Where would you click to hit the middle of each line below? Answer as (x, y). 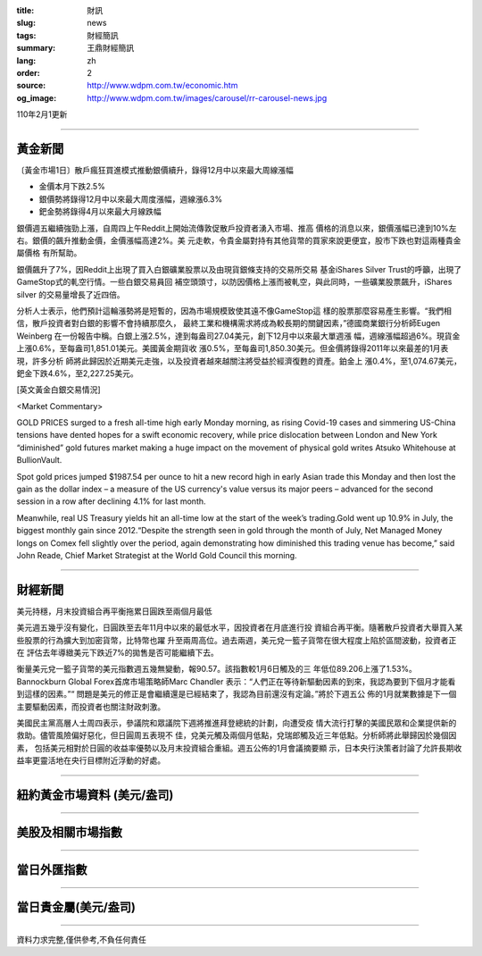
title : (25, 10)
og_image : (37, 97)
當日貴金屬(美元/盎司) (76, 907)
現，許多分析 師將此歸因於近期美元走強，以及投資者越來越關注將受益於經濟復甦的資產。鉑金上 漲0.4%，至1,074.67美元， (239, 361)
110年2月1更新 (42, 114)
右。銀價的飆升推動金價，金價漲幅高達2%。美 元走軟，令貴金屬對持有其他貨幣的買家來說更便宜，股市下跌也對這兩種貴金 (239, 240)
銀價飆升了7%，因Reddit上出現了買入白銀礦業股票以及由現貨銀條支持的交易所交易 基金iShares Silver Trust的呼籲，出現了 (239, 269)
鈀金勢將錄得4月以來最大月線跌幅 (100, 212)
